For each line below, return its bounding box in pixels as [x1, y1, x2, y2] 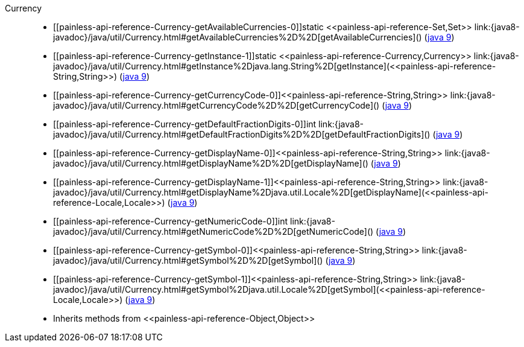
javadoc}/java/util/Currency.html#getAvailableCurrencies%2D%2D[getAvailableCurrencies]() [53, 32, 422, 42]
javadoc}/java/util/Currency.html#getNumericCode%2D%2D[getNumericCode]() [53, 226, 374, 237]
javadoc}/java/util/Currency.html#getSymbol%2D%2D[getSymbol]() [53, 255, 323, 266]
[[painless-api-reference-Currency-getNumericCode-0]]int [53, 216, 288, 226]
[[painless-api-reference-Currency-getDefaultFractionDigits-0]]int [53, 119, 317, 129]
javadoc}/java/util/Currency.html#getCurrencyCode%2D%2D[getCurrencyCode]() [53, 100, 380, 110]
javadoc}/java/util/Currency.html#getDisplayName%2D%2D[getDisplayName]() [53, 158, 368, 168]
